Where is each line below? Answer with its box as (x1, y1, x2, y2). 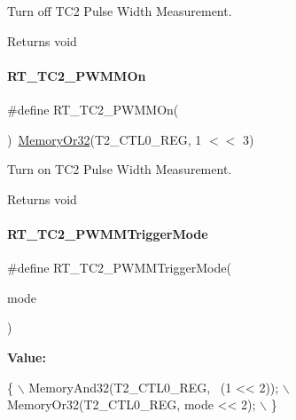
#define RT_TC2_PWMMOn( (7, 99, 179, 118)
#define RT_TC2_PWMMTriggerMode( (7, 258, 231, 277)
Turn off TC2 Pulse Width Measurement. (7, 2, 232, 20)
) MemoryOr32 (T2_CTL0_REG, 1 (7, 130, 202, 148)
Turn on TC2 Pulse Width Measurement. (7, 160, 232, 178)
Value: (7, 347, 46, 366)
